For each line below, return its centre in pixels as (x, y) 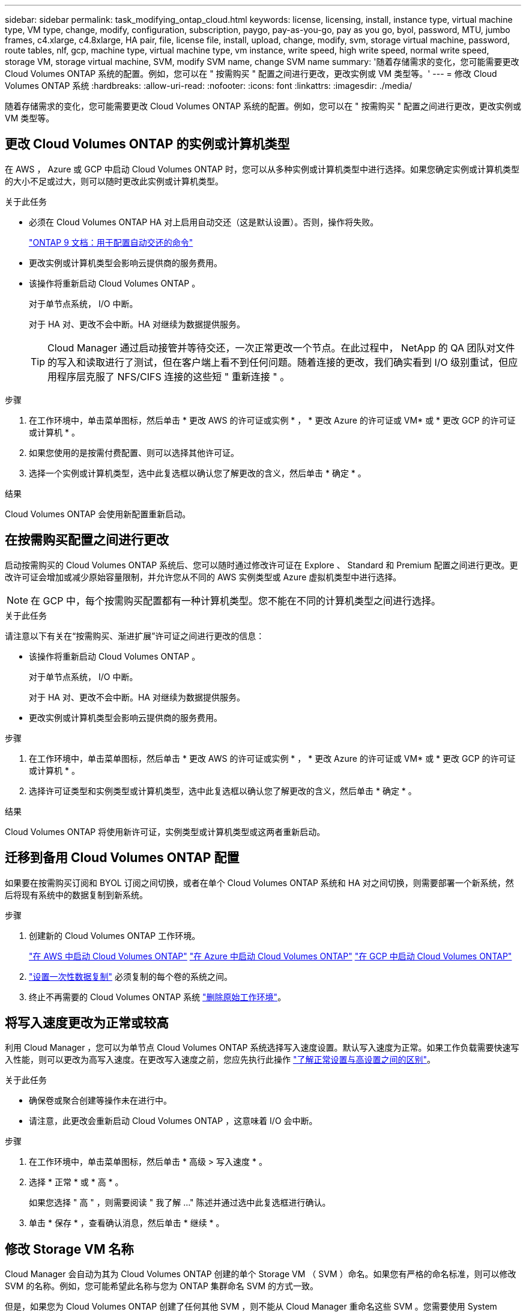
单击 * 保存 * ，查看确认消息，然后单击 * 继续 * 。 (127, 1223)
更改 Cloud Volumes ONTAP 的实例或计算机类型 (147, 144)
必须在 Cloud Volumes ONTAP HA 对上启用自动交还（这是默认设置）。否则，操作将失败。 (204, 222)
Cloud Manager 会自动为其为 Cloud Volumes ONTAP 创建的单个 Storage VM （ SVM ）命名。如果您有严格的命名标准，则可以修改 (261, 1274)
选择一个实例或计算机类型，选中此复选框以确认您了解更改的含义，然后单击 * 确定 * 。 (198, 473)
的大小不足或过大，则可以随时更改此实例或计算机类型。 (114, 181)
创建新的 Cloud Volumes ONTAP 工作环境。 (115, 935)
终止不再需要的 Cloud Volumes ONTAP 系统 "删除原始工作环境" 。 (158, 997)
